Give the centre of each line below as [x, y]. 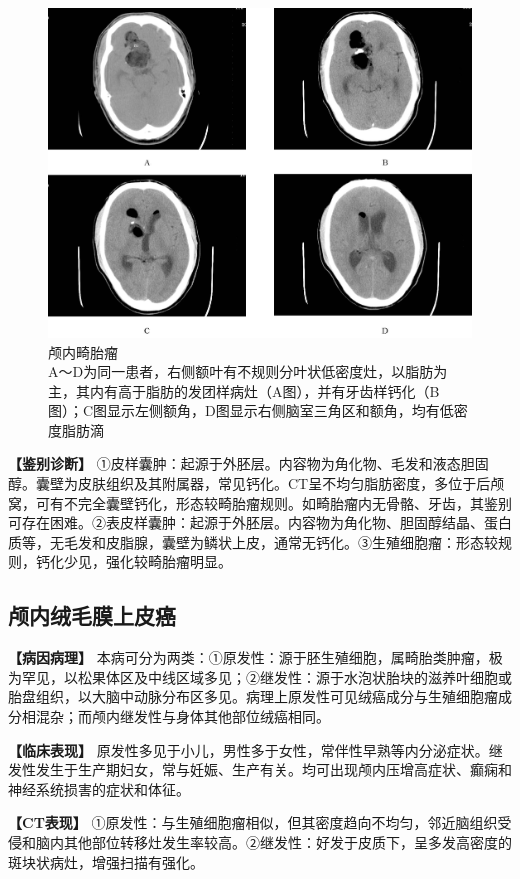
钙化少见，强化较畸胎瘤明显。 [133, 561]
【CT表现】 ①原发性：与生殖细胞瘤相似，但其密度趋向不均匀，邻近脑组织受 [260, 822]
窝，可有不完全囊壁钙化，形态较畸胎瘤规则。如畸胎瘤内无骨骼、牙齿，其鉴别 [260, 502]
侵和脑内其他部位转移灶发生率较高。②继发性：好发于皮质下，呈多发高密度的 [260, 841]
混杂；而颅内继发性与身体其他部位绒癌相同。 [182, 716]
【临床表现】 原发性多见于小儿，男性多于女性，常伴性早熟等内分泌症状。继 [255, 749]
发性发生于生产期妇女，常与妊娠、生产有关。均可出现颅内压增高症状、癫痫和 [260, 769]
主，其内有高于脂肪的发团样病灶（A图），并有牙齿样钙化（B [244, 390]
